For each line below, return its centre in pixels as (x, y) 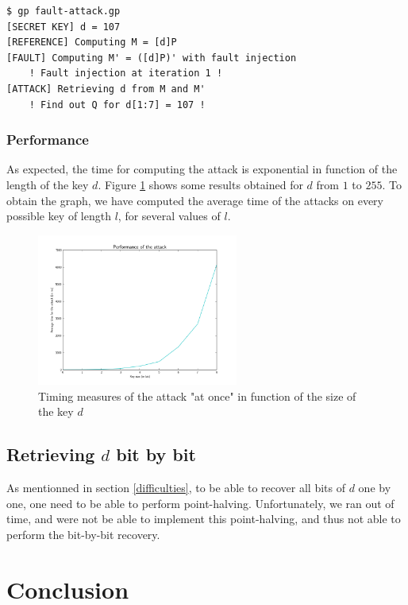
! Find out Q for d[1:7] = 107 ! (117, 105)
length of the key (48, 184)
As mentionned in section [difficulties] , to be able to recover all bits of (176, 488)
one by (375, 488)
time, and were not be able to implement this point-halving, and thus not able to (204, 519)
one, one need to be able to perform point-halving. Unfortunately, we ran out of (200, 503)
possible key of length (59, 216)
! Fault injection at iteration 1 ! (126, 74)
